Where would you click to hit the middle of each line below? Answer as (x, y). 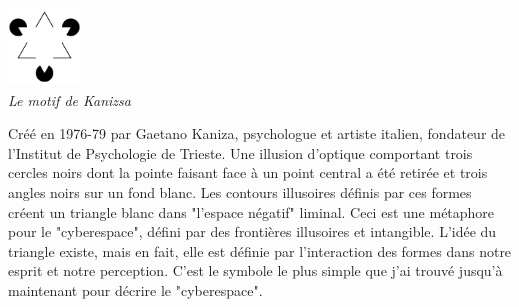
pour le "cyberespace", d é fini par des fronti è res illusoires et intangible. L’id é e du (252, 231)
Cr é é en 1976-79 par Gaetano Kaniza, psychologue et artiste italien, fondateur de (257, 133)
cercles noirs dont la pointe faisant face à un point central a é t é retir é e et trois (248, 172)
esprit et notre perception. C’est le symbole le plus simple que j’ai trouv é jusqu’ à (255, 270)
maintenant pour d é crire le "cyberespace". (135, 290)
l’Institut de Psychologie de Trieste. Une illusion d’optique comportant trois (240, 152)
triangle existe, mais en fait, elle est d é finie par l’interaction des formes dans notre (260, 250)
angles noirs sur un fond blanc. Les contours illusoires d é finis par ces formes (240, 192)
